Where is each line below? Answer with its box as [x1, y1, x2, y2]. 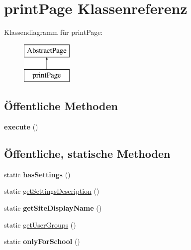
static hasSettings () [4, 169, 71, 179]
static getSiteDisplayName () [4, 203, 102, 213]
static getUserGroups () [4, 219, 76, 230]
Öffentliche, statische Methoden [4, 146, 171, 161]
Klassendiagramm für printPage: [4, 27, 103, 37]
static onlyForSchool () [4, 236, 80, 247]
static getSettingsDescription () [4, 186, 99, 196]
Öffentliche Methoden [4, 98, 118, 114]
